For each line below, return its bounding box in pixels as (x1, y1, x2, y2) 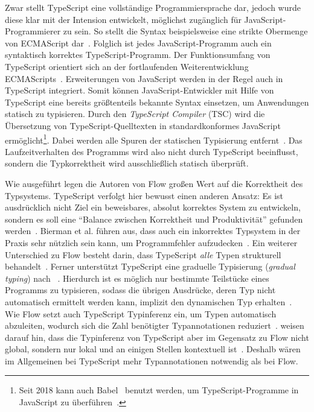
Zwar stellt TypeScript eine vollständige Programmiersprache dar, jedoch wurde (5, 1, 301, 13)
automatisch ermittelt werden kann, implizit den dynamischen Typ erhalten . (5, 295, 292, 308)
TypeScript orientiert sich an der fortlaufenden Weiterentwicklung (5, 60, 249, 72)
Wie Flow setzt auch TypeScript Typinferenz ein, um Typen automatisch (5, 307, 277, 320)
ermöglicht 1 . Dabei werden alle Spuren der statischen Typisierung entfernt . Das (5, 132, 303, 146)
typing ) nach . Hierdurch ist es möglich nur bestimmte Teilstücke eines (5, 271, 269, 284)
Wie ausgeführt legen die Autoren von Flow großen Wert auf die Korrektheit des (5, 177, 303, 189)
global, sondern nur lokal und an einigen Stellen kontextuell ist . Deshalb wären (5, 343, 301, 355)
